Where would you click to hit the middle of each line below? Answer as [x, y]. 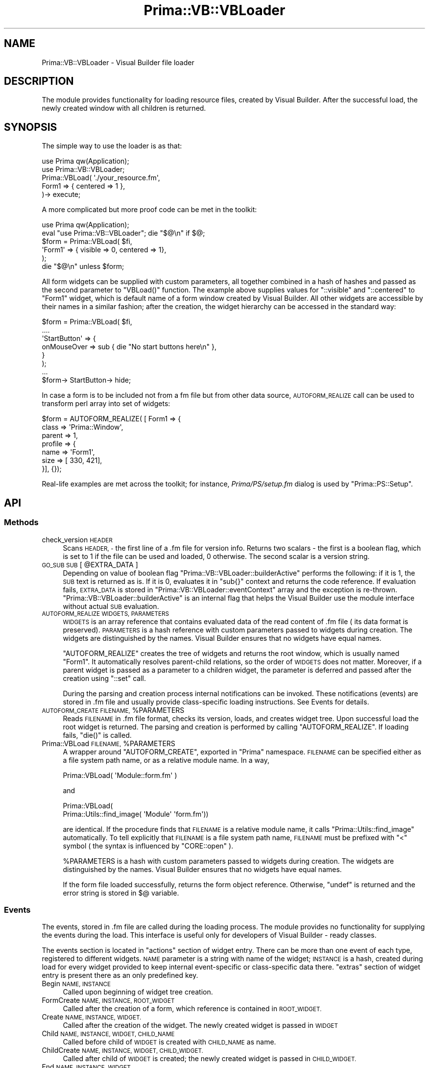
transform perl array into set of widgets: [106, 404]
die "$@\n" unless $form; [83, 267]
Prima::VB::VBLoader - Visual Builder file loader [118, 62]
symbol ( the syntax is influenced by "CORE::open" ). [148, 846]
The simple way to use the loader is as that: [112, 146]
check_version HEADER [77, 539]
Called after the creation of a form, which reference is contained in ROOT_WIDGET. [192, 1009]
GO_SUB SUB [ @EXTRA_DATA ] [90, 564]
